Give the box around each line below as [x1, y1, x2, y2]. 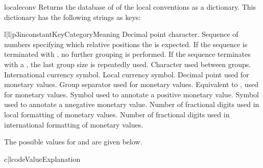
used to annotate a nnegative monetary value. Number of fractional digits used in [4, 99, 259, 110]
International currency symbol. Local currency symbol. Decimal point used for [4, 69, 249, 79]
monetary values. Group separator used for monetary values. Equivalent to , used [4, 79, 258, 90]
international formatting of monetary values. [4, 119, 144, 130]
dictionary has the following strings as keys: [4, 11, 141, 22]
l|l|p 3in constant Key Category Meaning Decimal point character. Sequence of [4, 29, 238, 39]
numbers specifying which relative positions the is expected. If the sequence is [4, 38, 248, 49]
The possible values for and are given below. [4, 136, 142, 147]
